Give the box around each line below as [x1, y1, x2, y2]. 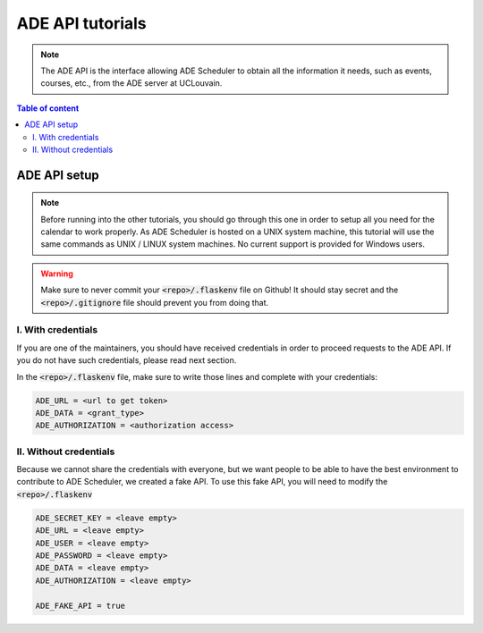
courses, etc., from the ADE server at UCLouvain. [40, 78, 223, 89]
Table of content [16, 103, 80, 114]
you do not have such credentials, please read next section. [16, 355, 237, 366]
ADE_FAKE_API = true [35, 600, 125, 611]
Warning [40, 268, 73, 279]
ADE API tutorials [16, 13, 147, 33]
